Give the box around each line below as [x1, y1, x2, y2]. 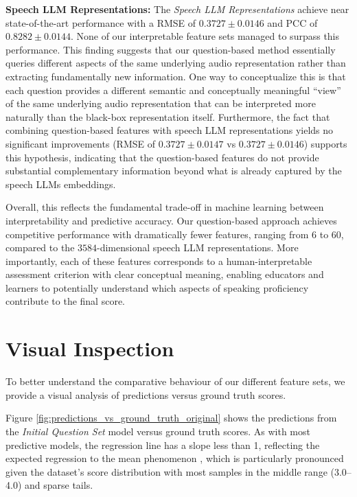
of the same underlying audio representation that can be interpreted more [5, 96, 316, 111]
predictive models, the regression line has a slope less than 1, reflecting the [5, 437, 320, 452]
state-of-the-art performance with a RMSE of [5, 15, 196, 30]
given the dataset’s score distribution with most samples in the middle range [5, 464, 327, 478]
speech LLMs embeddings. [5, 176, 116, 191]
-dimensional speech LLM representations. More [97, 240, 299, 255]
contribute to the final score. [5, 294, 125, 308]
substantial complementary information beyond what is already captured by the [5, 163, 342, 178]
